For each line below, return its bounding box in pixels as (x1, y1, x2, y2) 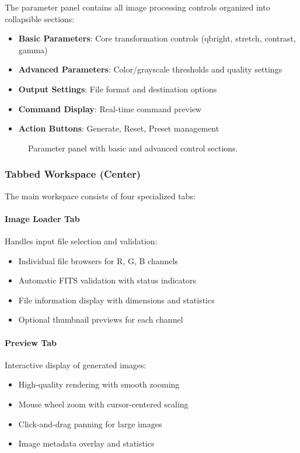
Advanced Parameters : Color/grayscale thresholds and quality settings (18, 63, 282, 75)
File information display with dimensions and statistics (18, 293, 215, 306)
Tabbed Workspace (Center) (5, 167, 141, 181)
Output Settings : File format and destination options (18, 82, 217, 95)
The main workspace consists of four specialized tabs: (5, 189, 196, 202)
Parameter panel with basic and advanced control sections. (28, 141, 238, 154)
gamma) (18, 43, 48, 56)
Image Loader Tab (5, 212, 80, 224)
